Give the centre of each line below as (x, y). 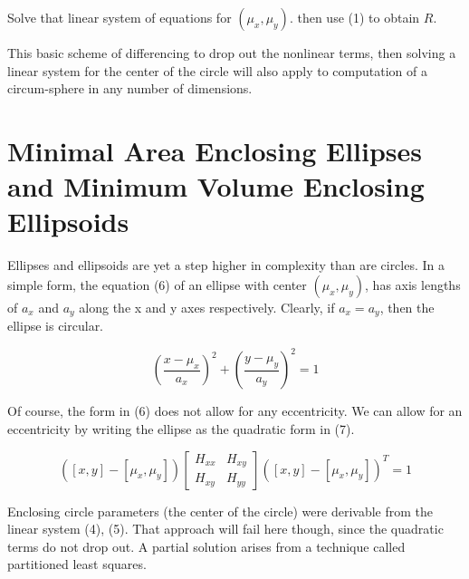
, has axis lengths (413, 284)
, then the (407, 307)
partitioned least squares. (77, 564)
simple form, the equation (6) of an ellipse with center (157, 284)
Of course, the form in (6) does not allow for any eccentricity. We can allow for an (235, 411)
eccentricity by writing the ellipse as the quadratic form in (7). (181, 429)
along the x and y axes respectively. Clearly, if (207, 307)
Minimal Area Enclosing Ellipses (215, 150)
